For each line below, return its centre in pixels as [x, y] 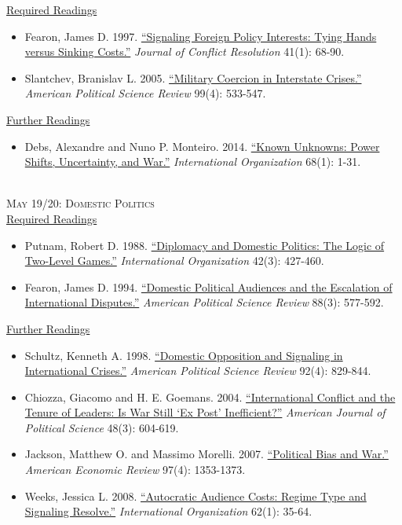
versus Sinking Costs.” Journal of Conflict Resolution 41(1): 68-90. [185, 51]
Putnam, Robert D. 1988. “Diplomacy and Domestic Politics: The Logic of [205, 245]
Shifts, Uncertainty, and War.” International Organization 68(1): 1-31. [193, 162]
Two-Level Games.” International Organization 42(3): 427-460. [174, 261]
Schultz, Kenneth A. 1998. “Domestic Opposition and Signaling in [184, 355]
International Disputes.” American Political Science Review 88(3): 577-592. [204, 302]
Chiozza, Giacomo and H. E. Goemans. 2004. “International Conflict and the [210, 397]
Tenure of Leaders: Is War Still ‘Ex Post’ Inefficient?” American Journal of [205, 412]
